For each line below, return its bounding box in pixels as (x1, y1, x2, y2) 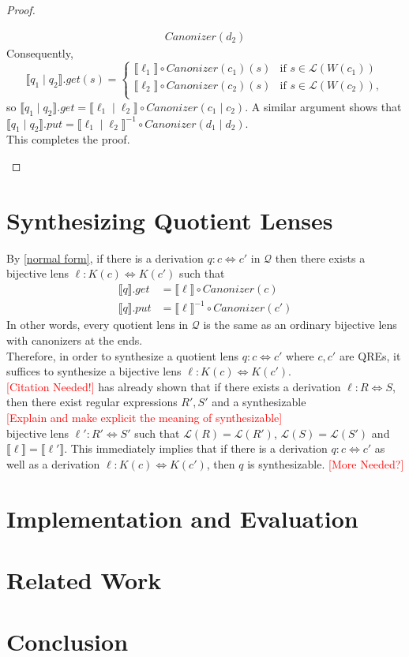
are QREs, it (339, 347, 401, 364)
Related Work (6, 563, 162, 595)
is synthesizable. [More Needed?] (247, 455, 404, 472)
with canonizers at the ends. (6, 332, 143, 349)
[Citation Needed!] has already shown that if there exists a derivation (6, 378, 341, 394)
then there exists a (275, 249, 366, 266)
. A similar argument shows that (245, 98, 402, 114)
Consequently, (6, 44, 73, 61)
